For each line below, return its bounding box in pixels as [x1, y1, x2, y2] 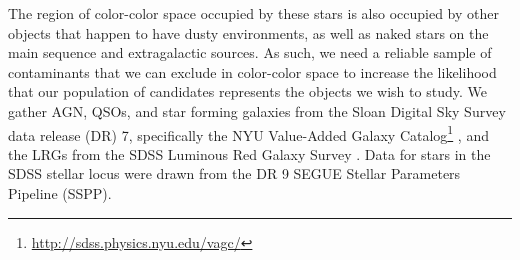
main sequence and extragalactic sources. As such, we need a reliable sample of [8, 42, 492, 63]
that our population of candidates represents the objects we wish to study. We [8, 81, 487, 102]
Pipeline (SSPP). [8, 183, 112, 203]
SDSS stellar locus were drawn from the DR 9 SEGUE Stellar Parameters [8, 163, 461, 184]
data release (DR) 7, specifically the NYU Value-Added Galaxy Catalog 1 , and [8, 121, 489, 145]
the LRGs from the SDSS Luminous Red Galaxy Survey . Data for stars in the [8, 143, 491, 164]
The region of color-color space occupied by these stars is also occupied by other [8, 3, 499, 23]
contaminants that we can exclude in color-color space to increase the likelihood [8, 61, 497, 82]
